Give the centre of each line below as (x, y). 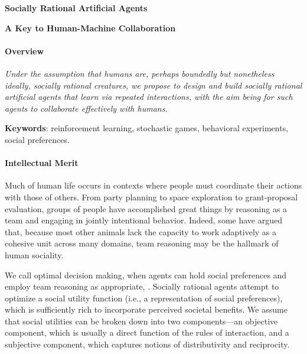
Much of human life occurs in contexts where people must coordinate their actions (153, 185)
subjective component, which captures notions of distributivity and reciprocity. (147, 344)
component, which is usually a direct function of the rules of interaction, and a (147, 332)
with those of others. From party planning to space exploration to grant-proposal (151, 197)
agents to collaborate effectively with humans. (86, 108)
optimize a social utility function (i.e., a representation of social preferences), (144, 298)
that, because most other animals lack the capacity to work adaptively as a (141, 231)
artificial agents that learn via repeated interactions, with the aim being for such (149, 97)
